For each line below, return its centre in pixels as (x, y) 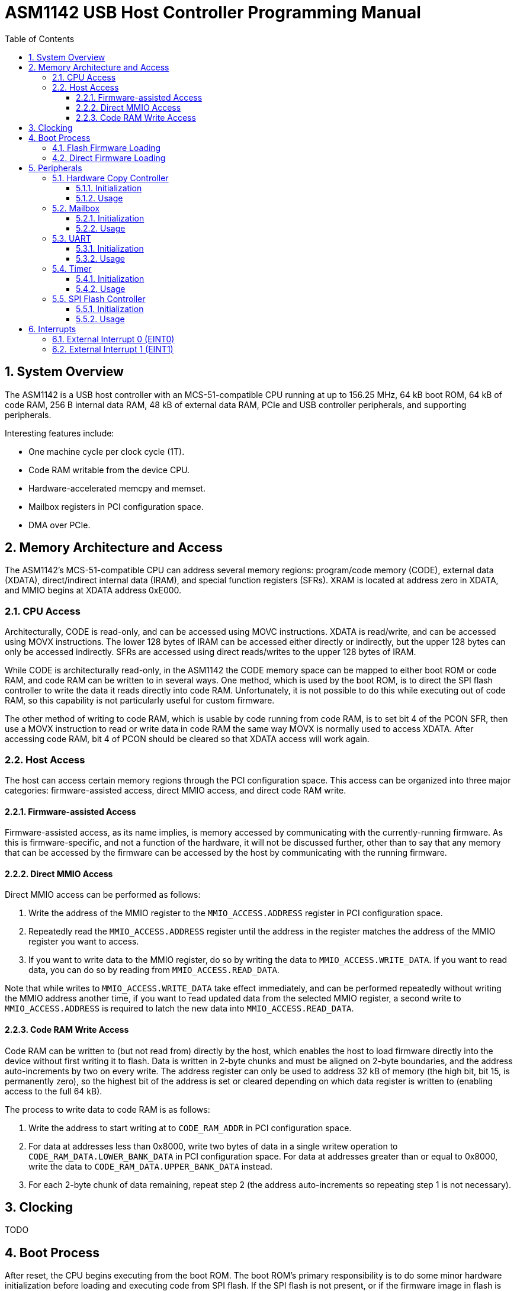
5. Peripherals (55, 168)
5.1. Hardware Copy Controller (110, 178)
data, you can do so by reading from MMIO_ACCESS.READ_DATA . (154, 970)
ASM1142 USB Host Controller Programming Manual (213, 12)
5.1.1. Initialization (109, 188)
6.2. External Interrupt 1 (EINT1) (113, 349)
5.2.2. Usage (101, 228)
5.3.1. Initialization (110, 248)
